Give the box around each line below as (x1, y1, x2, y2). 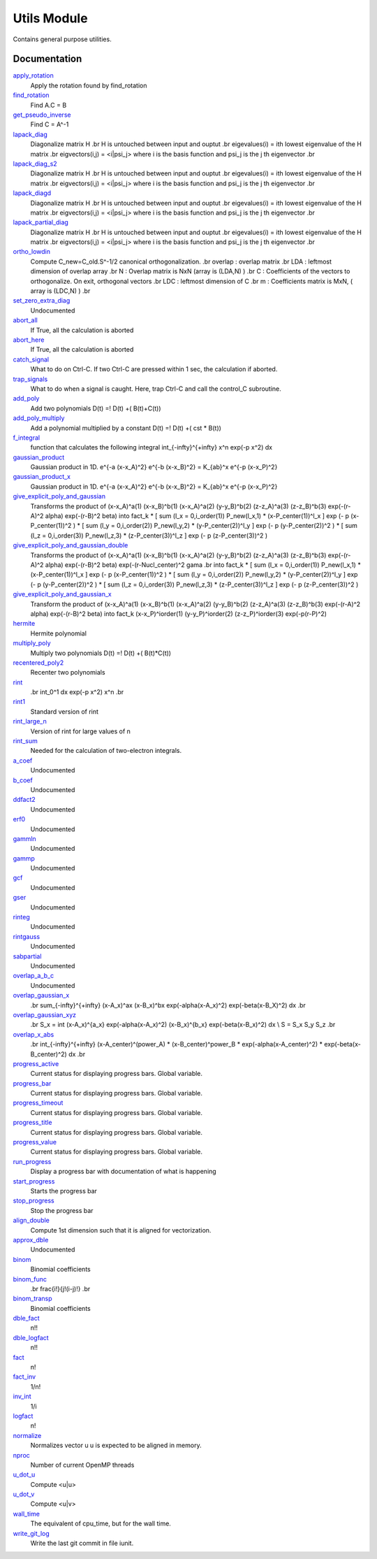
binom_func (13, 1274, 47, 1283)
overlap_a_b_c (13, 972, 54, 980)
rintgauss (13, 932, 40, 940)
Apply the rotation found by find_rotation (30, 81, 147, 89)
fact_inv (13, 1372, 36, 1381)
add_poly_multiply (13, 414, 65, 422)
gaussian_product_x (13, 473, 71, 481)
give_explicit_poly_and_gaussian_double (13, 541, 128, 549)
